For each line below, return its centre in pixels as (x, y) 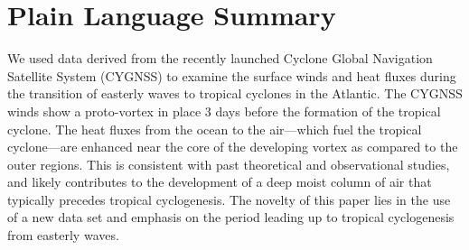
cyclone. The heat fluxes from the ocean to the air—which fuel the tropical (215, 129)
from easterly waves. (63, 235)
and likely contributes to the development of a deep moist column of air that (220, 182)
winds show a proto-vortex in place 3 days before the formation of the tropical (224, 111)
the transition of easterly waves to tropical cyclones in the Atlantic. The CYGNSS (235, 93)
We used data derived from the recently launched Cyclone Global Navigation (220, 58)
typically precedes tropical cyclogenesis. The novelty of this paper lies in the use (229, 199)
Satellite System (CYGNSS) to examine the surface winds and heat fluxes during (232, 75)
